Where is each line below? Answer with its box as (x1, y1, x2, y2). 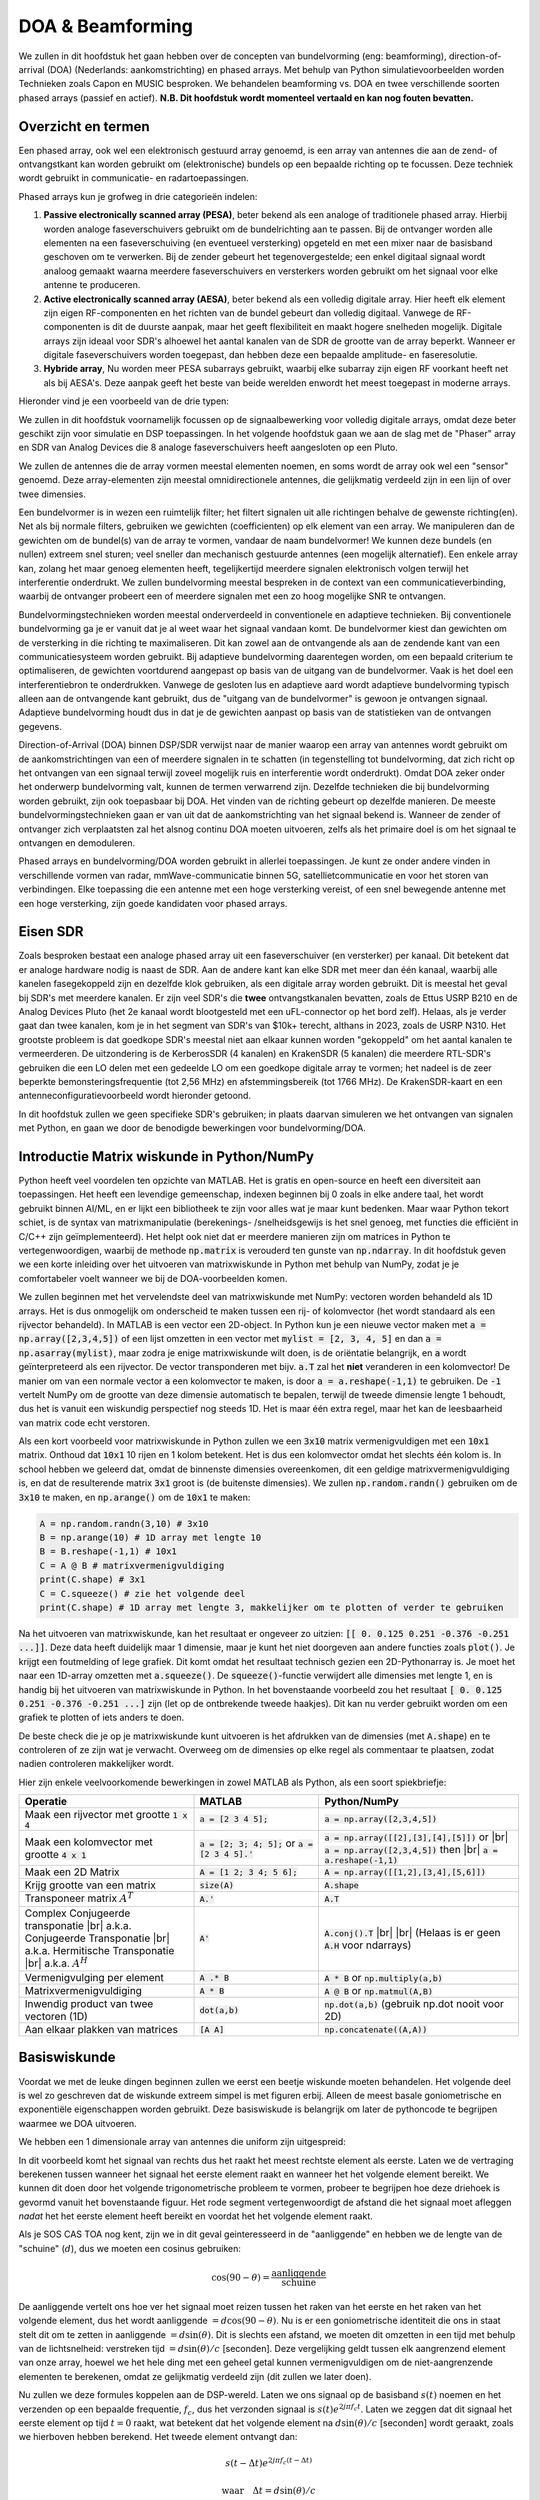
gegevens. (18, 720, 62, 732)
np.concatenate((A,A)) (324, 2024, 428, 2035)
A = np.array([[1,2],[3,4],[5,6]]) (324, 1866, 487, 1877)
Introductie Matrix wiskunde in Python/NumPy (18, 1148, 315, 1165)
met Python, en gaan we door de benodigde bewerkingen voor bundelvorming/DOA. (18, 1122, 367, 1134)
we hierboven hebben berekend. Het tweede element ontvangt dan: (18, 2431, 298, 2443)
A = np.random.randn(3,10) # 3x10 (39, 1518, 209, 1529)
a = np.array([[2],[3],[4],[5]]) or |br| (324, 1830, 509, 1844)
